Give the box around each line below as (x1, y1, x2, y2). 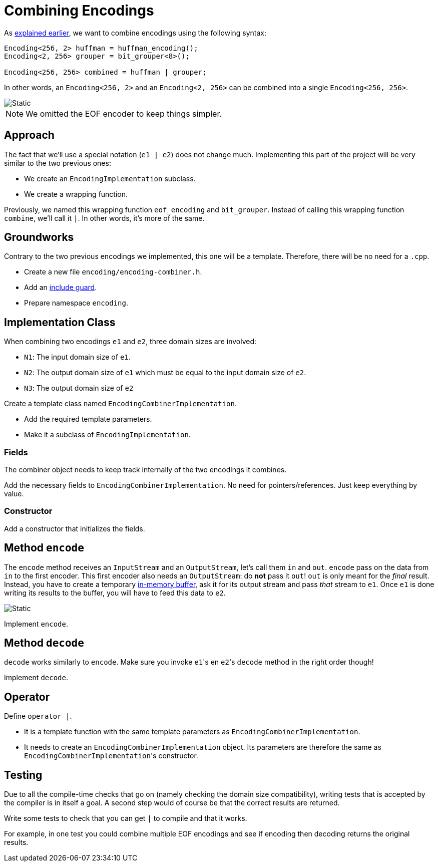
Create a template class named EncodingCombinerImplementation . (4, 399, 237, 408)
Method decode (4, 637, 84, 650)
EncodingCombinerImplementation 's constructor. (24, 751, 198, 760)
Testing (4, 768, 43, 781)
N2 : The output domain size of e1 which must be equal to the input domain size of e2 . (24, 368, 306, 377)
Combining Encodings (4, 2, 154, 19)
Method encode (4, 541, 84, 554)
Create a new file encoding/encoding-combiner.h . (24, 267, 202, 276)
